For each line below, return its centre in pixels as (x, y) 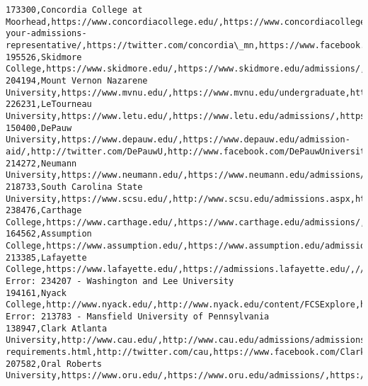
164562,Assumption (49, 234)
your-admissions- (46, 34)
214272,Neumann (41, 163)
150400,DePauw (39, 128)
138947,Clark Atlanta (57, 328)
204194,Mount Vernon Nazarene (77, 80)
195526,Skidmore (44, 57)
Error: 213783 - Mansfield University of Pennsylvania (138, 317)
